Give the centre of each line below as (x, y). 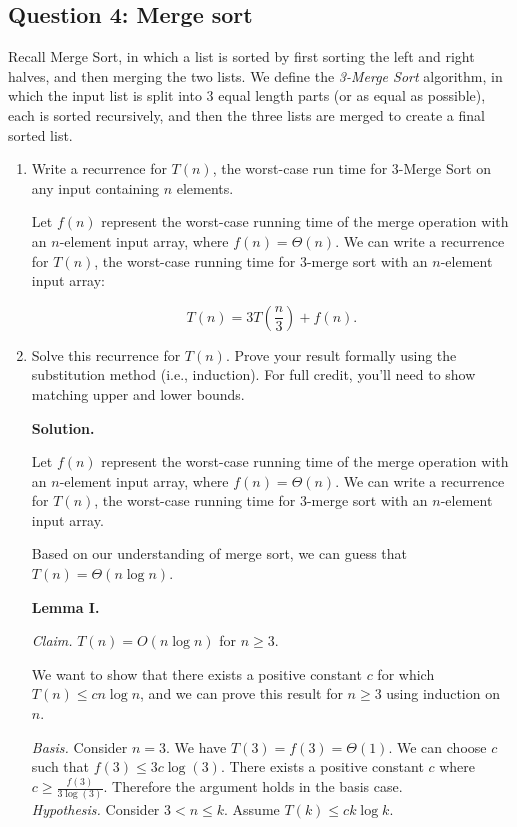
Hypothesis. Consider (95, 809)
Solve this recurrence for (106, 354)
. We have (196, 746)
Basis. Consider (79, 746)
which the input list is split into (105, 95)
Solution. (63, 427)
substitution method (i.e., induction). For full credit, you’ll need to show (253, 374)
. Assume (252, 809)
